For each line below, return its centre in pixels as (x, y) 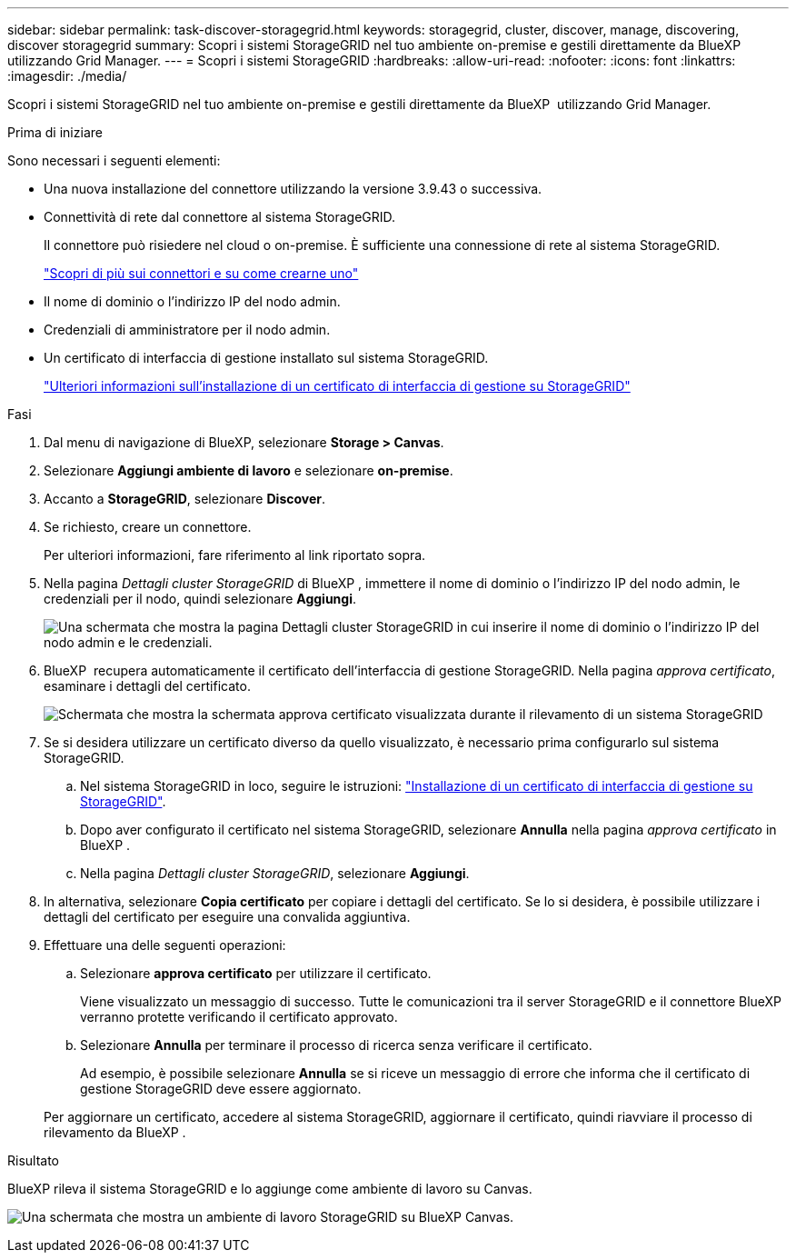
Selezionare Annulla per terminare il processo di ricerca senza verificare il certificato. (336, 1045)
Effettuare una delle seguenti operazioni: (165, 945)
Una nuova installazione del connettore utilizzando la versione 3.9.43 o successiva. (293, 189)
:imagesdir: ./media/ (67, 76)
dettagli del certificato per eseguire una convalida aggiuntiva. (227, 917)
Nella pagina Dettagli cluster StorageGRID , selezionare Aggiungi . (275, 873)
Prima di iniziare (55, 132)
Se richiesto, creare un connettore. (148, 527)
